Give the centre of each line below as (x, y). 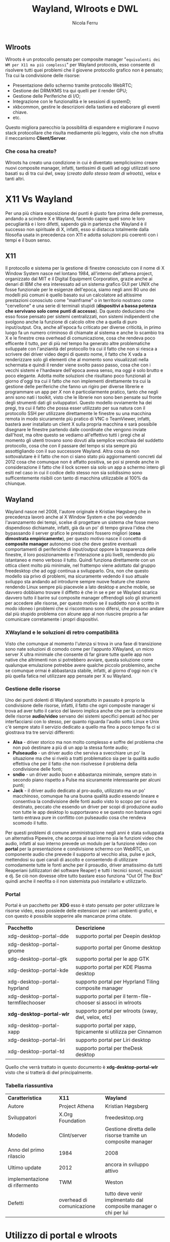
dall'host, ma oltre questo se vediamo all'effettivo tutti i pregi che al (75, 435)
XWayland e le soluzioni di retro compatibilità (62, 632)
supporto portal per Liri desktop (113, 1040)
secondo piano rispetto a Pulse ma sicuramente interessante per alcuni (87, 780)
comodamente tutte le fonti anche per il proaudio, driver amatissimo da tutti (84, 865)
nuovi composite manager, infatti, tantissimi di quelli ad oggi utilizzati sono (83, 168)
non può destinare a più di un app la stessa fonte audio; (70, 747)
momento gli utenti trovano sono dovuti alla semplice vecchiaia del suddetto (84, 440)
